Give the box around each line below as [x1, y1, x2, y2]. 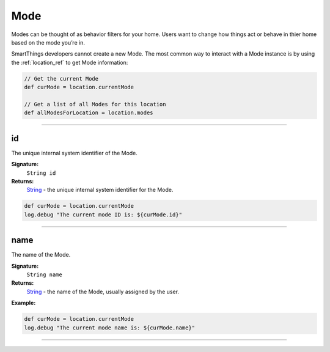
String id [26, 169, 56, 177]
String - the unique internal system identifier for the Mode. [26, 186, 174, 194]
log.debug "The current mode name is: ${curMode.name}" [24, 324, 196, 331]
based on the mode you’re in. [11, 38, 86, 46]
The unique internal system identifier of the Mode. [11, 149, 137, 156]
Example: [11, 299, 36, 307]
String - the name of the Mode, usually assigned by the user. [26, 288, 180, 295]
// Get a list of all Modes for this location [24, 101, 166, 108]
